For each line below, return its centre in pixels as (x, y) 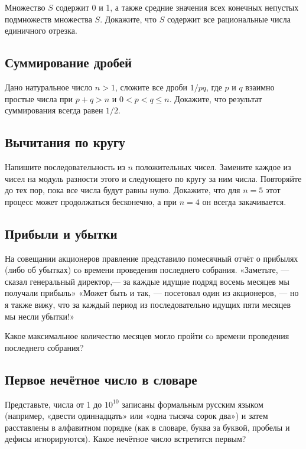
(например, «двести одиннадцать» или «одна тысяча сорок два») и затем (136, 416)
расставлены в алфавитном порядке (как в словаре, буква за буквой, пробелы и (147, 427)
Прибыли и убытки (61, 233)
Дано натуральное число (49, 87)
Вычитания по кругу (65, 142)
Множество (25, 7)
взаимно (260, 87)
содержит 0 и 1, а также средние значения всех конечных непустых (177, 7)
